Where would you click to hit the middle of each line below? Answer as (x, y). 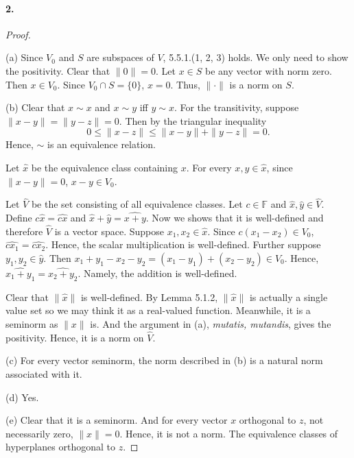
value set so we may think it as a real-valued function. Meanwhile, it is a (158, 310)
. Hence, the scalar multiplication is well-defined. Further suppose (183, 244)
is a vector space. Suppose (109, 231)
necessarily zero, (39, 433)
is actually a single (288, 297)
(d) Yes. (22, 397)
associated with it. (44, 373)
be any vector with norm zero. (269, 70)
